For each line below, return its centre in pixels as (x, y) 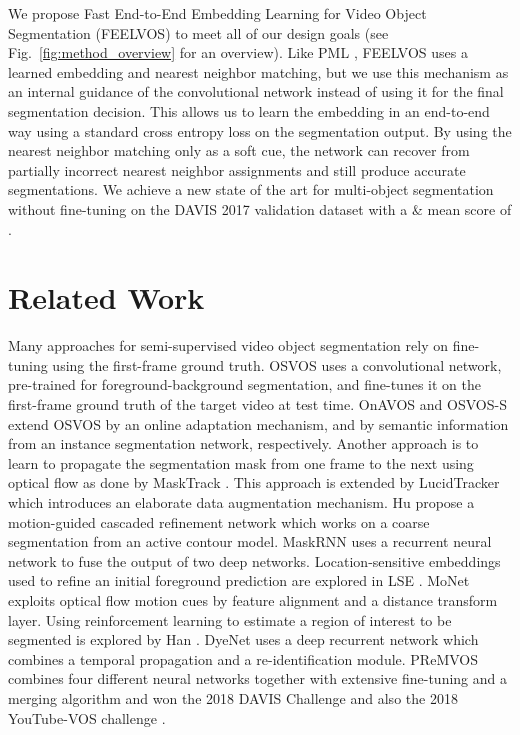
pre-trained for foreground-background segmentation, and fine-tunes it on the (244, 384)
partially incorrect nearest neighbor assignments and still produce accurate (237, 169)
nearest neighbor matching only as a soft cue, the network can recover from (239, 150)
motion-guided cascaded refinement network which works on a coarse (219, 521)
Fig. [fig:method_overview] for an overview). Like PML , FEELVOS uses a (238, 52)
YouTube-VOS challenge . (87, 717)
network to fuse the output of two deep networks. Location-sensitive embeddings (254, 560)
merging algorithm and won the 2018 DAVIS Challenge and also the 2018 (233, 697)
